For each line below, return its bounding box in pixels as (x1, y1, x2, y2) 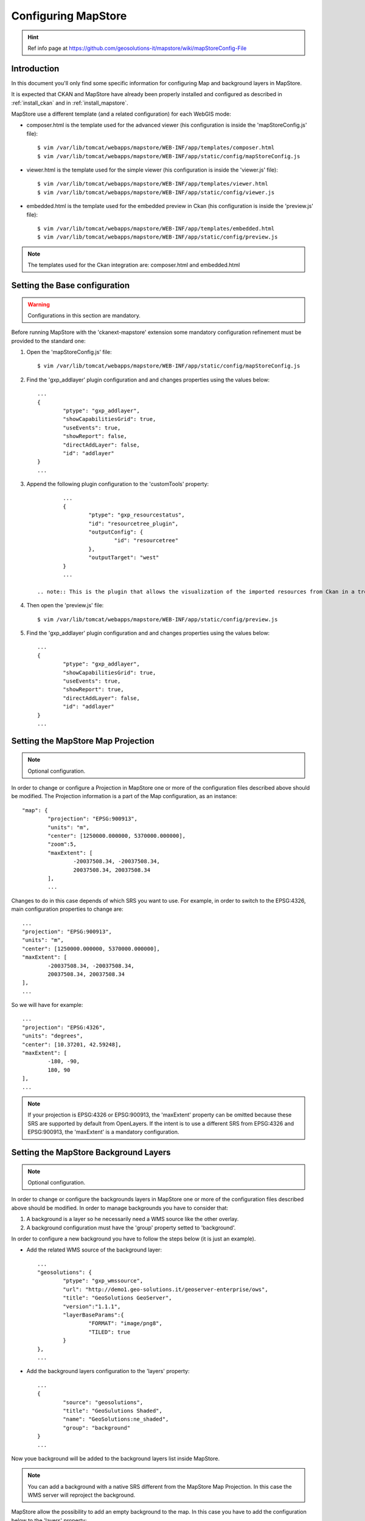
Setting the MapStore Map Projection (11, 736, 155, 746)
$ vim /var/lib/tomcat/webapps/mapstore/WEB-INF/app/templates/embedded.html (37, 225, 275, 232)
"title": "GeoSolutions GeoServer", (63, 1295, 173, 1301)
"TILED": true (88, 1328, 131, 1335)
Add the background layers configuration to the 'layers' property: (26, 1368, 190, 1375)
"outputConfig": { (88, 529, 144, 535)
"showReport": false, (63, 433, 128, 440)
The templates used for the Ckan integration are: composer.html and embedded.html (27, 262, 240, 269)
